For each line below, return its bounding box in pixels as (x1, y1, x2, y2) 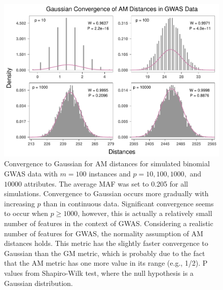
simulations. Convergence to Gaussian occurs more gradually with (4, 188, 209, 199)
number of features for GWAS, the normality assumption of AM (4, 228, 203, 238)
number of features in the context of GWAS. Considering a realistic (4, 218, 213, 229)
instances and (89, 168, 131, 179)
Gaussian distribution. (4, 277, 73, 288)
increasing (4, 198, 35, 208)
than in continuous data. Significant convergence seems (43, 198, 214, 208)
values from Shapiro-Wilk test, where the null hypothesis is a (4, 268, 194, 278)
